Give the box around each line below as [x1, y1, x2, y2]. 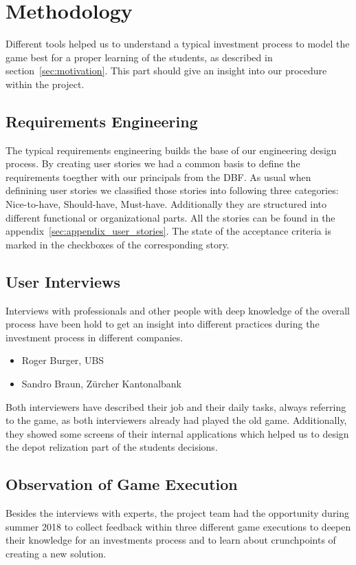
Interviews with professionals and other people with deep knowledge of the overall [5, 303, 350, 317]
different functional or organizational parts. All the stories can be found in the [5, 210, 335, 224]
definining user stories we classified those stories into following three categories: [5, 183, 339, 198]
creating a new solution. [5, 546, 107, 560]
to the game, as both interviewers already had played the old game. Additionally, [5, 413, 347, 427]
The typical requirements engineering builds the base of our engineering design [5, 142, 337, 157]
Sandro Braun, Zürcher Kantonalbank [21, 376, 181, 391]
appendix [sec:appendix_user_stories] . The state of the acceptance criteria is [5, 224, 331, 238]
